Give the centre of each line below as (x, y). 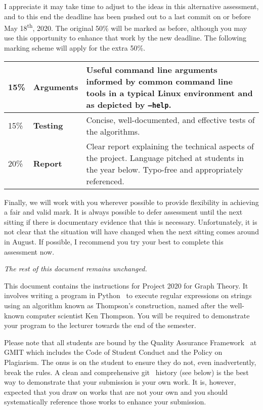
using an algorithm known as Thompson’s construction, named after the (116, 305)
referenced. (105, 181)
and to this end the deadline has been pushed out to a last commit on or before (127, 16)
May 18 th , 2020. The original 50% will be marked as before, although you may (126, 27)
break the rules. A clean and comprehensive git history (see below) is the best (126, 372)
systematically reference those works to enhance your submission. (105, 402)
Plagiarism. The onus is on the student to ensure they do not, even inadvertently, (130, 362)
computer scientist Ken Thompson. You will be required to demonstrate (138, 315)
